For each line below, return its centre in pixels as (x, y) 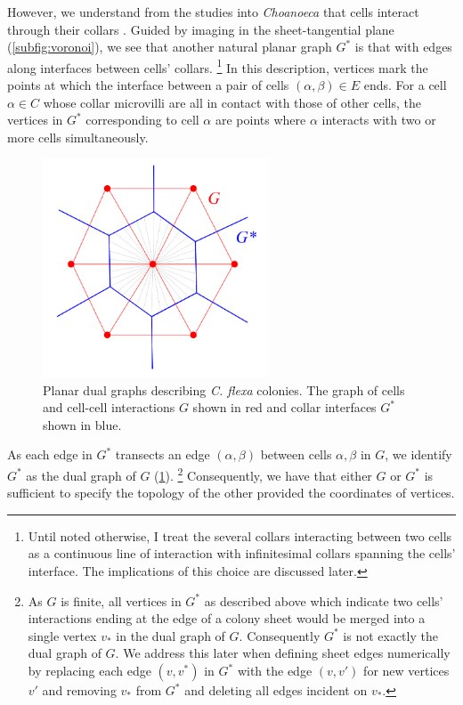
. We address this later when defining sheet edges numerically (283, 653)
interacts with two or (379, 120)
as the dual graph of (81, 475)
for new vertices (406, 671)
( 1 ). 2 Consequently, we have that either (263, 474)
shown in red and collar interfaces (284, 407)
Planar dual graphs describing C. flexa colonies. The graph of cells (224, 389)
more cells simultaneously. (78, 137)
